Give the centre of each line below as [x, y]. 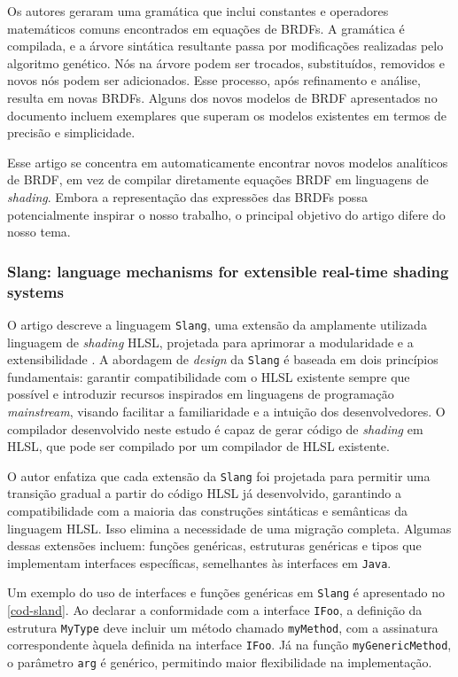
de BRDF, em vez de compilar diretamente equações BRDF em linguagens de [218, 179]
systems [35, 291]
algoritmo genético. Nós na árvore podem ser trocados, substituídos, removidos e [226, 62]
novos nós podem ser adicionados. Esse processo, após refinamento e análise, [214, 80]
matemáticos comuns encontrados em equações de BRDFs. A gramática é [206, 28]
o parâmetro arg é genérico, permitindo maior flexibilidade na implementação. [220, 662]
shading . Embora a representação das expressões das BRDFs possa [187, 196]
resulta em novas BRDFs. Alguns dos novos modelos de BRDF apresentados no [222, 97]
